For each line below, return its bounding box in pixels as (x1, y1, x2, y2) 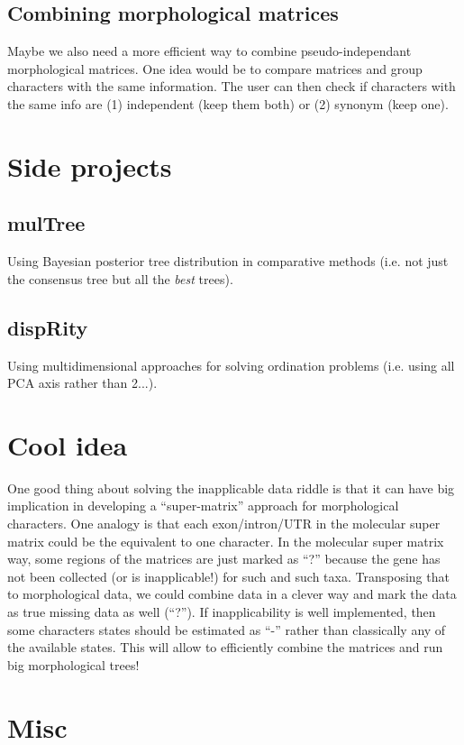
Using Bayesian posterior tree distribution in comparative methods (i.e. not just (7, 252, 449, 271)
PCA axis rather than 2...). (7, 373, 158, 392)
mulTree (7, 209, 86, 237)
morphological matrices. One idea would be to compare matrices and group (7, 59, 423, 78)
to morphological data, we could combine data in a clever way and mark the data (7, 584, 457, 603)
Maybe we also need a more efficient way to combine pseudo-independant (7, 41, 412, 60)
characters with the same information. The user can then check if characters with (7, 77, 456, 96)
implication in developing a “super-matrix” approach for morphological (7, 496, 399, 515)
